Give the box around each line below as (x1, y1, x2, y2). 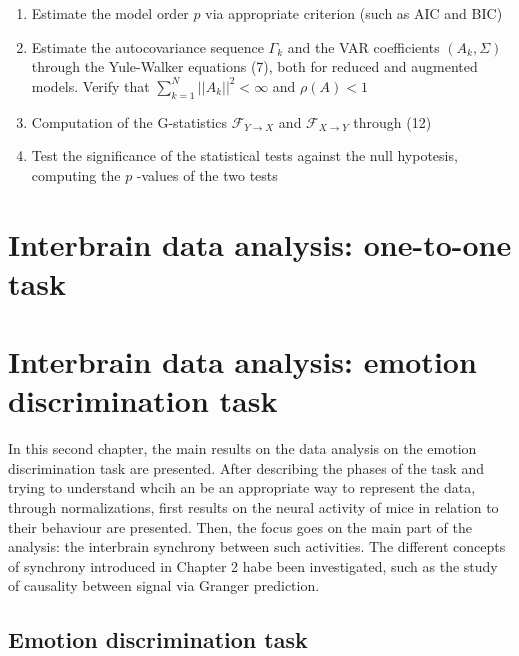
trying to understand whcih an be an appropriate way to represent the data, (8, 477, 476, 498)
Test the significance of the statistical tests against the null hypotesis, (31, 145, 458, 166)
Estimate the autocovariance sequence (31, 36, 264, 57)
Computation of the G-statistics (31, 111, 227, 132)
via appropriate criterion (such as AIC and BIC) (205, 3, 503, 23)
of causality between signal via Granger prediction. (8, 575, 320, 596)
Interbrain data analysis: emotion (8, 341, 477, 382)
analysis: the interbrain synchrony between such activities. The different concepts (8, 536, 506, 557)
